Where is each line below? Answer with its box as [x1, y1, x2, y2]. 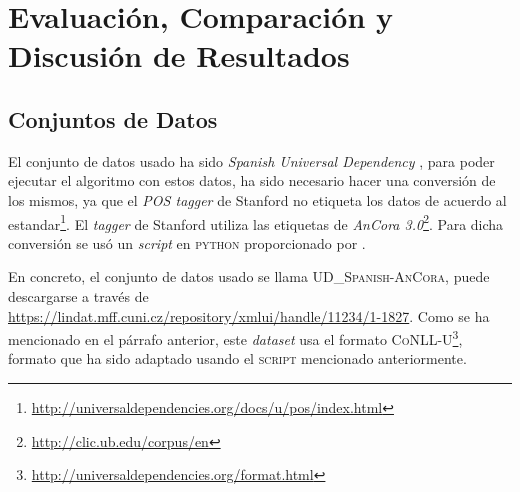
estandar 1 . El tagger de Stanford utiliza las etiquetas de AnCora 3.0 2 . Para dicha [8, 210, 504, 234]
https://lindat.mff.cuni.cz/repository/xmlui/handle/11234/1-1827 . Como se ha [8, 305, 490, 326]
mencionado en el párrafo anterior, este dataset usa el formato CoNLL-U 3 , [8, 326, 463, 349]
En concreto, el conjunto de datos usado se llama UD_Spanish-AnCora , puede [8, 266, 490, 287]
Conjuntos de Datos [8, 103, 218, 134]
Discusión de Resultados [8, 35, 350, 76]
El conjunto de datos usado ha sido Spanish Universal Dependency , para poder [8, 150, 495, 171]
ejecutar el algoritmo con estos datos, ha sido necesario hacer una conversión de [8, 170, 496, 191]
